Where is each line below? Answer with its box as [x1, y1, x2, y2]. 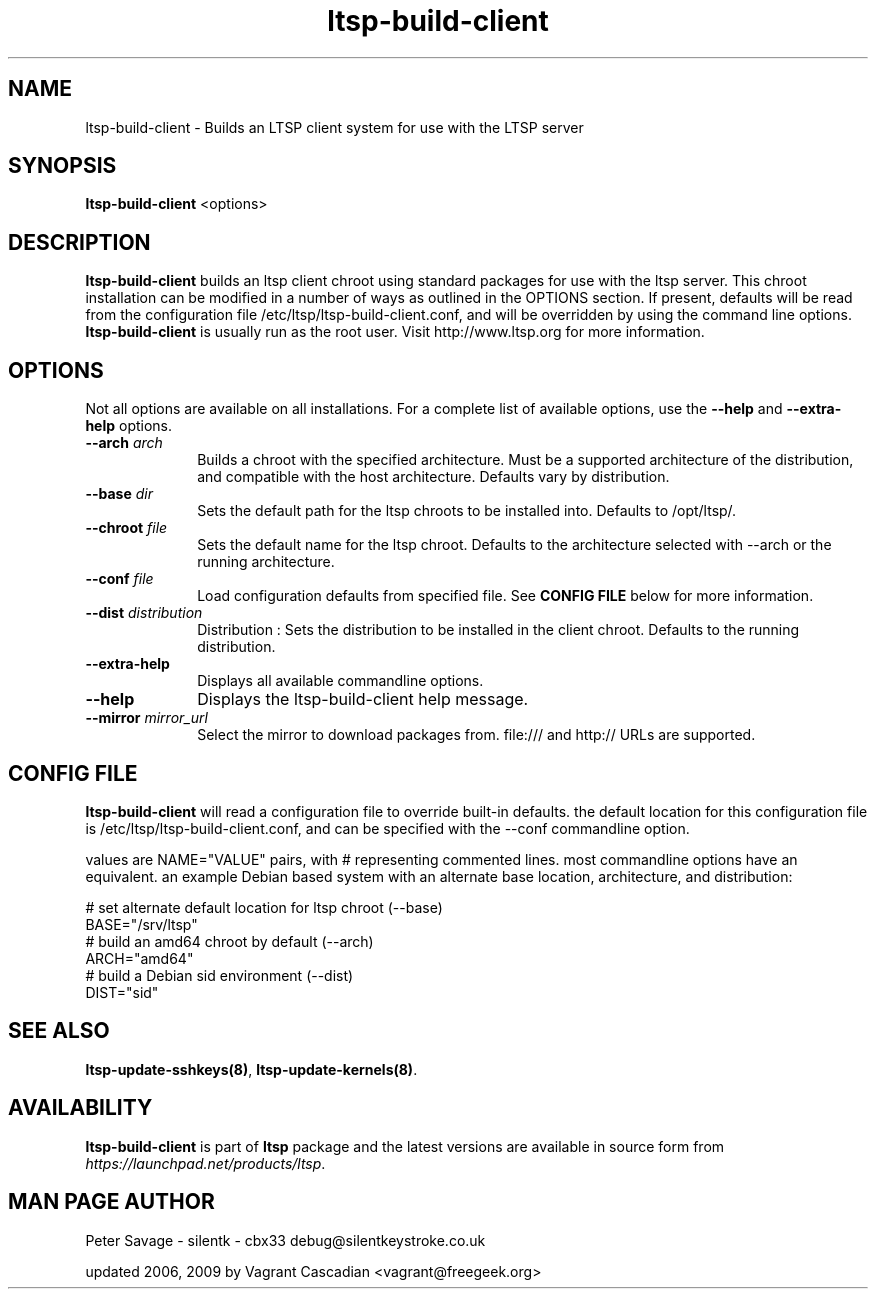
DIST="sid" [85, 983, 159, 1001]
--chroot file [85, 519, 168, 537]
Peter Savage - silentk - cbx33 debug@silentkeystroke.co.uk [85, 1231, 486, 1249]
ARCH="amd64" [85, 949, 194, 967]
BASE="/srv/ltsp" [85, 915, 198, 933]
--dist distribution [85, 604, 203, 622]
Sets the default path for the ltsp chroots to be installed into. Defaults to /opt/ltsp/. [197, 502, 737, 520]
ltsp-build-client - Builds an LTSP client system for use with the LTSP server [85, 118, 584, 136]
